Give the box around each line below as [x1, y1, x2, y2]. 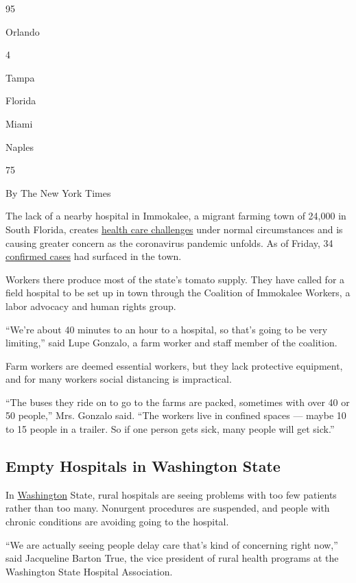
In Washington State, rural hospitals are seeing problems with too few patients [5, 487, 337, 501]
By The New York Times [5, 185, 111, 200]
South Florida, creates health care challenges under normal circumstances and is [5, 222, 343, 236]
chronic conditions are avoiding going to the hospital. [5, 514, 229, 529]
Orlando [5, 24, 40, 38]
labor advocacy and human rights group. [5, 298, 176, 313]
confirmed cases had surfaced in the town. [5, 249, 182, 263]
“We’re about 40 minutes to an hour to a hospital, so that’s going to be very [5, 322, 328, 336]
